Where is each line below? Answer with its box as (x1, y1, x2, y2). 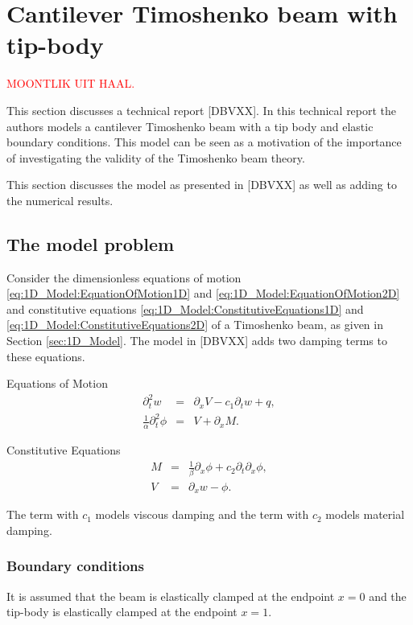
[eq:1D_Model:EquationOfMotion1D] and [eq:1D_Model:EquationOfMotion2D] (6, 285, 400, 302)
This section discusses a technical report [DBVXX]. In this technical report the (6, 101, 397, 118)
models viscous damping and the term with (95, 506, 309, 523)
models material (325, 506, 405, 523)
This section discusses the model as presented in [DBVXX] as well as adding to (6, 176, 397, 193)
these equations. (6, 347, 85, 364)
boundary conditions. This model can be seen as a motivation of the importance (6, 134, 402, 150)
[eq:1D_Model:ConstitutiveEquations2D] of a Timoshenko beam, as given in (6, 316, 383, 333)
